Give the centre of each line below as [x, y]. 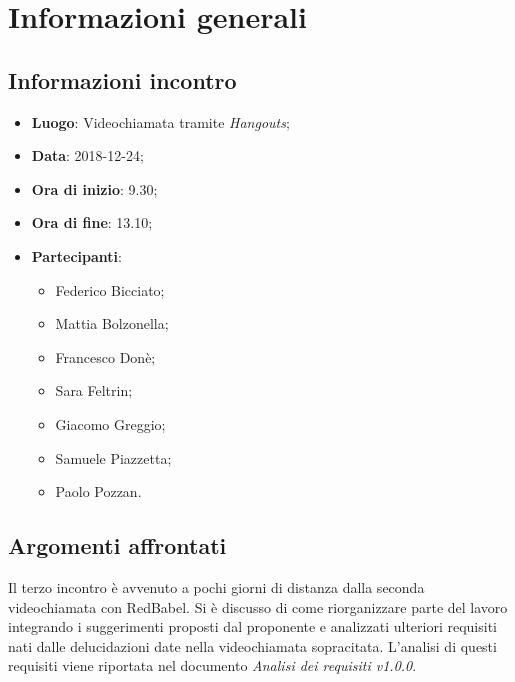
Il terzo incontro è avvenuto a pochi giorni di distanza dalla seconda [216, 586]
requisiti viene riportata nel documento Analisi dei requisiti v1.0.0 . [212, 665]
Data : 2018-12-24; [87, 155]
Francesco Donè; [105, 356]
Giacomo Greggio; [110, 423]
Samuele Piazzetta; [113, 457]
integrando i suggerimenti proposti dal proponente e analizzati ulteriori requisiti [253, 626]
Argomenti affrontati [117, 545]
